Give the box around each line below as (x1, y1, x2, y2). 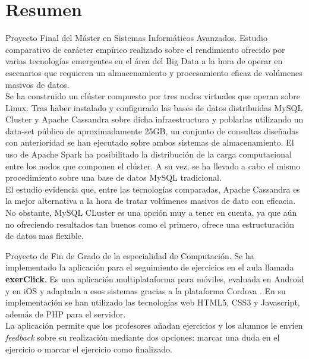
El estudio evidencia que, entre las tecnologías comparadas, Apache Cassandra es (5, 182, 300, 195)
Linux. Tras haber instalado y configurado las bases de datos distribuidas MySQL (5, 101, 303, 114)
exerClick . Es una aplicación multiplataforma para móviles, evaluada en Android (5, 273, 304, 285)
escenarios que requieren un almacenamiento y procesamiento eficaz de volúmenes (5, 66, 302, 78)
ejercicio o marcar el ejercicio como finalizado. (5, 342, 172, 355)
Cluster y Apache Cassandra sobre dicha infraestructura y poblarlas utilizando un (5, 113, 304, 125)
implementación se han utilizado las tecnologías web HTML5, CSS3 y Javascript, (5, 296, 300, 308)
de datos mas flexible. (5, 229, 84, 242)
